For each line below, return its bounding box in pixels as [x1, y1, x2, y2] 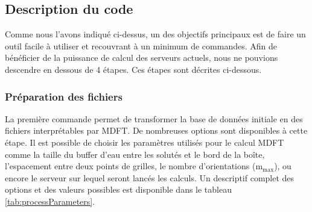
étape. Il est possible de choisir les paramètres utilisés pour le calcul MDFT [5, 136, 284, 148]
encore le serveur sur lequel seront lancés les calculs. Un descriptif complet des [5, 171, 294, 184]
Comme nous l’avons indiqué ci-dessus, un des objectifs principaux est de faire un [5, 28, 306, 40]
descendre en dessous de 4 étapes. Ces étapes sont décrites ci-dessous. [5, 63, 262, 75]
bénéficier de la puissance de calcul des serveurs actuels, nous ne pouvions [5, 51, 278, 64]
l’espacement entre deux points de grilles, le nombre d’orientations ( [5, 160, 256, 172]
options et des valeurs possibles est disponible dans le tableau [5, 183, 232, 196]
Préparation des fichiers [5, 89, 123, 104]
